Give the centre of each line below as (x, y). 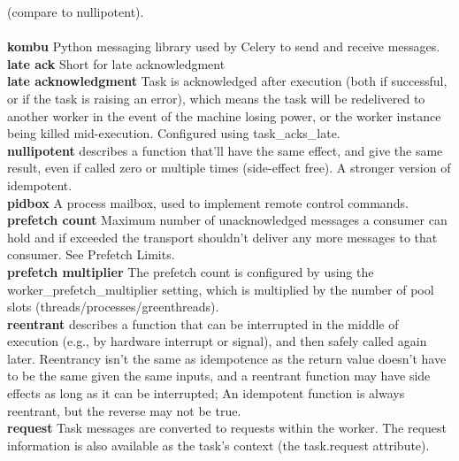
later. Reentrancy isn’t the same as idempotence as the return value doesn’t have (227, 358)
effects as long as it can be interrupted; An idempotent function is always (206, 393)
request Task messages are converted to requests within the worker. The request (227, 428)
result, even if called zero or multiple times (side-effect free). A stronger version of (229, 168)
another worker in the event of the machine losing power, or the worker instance (224, 115)
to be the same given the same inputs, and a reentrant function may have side (219, 376)
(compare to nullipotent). (76, 12)
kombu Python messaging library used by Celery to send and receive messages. (224, 46)
